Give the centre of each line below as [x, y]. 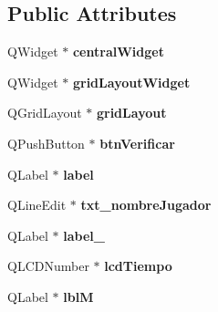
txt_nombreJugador [146, 205]
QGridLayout [45, 113]
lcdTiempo [138, 266]
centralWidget [118, 52]
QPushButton [46, 143]
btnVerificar [137, 143]
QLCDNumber [48, 266]
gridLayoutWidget [131, 82]
